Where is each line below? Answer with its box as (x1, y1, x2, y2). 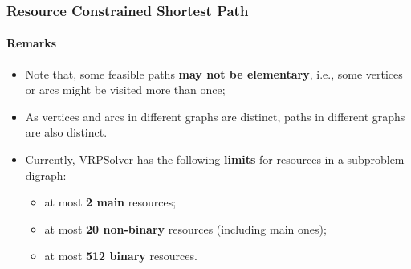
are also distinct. (25, 124, 108, 141)
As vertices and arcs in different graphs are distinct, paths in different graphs (25, 108, 405, 124)
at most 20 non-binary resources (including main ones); (44, 220, 327, 237)
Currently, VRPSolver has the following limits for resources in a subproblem (25, 151, 405, 168)
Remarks (6, 35, 57, 51)
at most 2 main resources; (44, 194, 177, 210)
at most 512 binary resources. (44, 247, 197, 264)
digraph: (25, 166, 67, 183)
